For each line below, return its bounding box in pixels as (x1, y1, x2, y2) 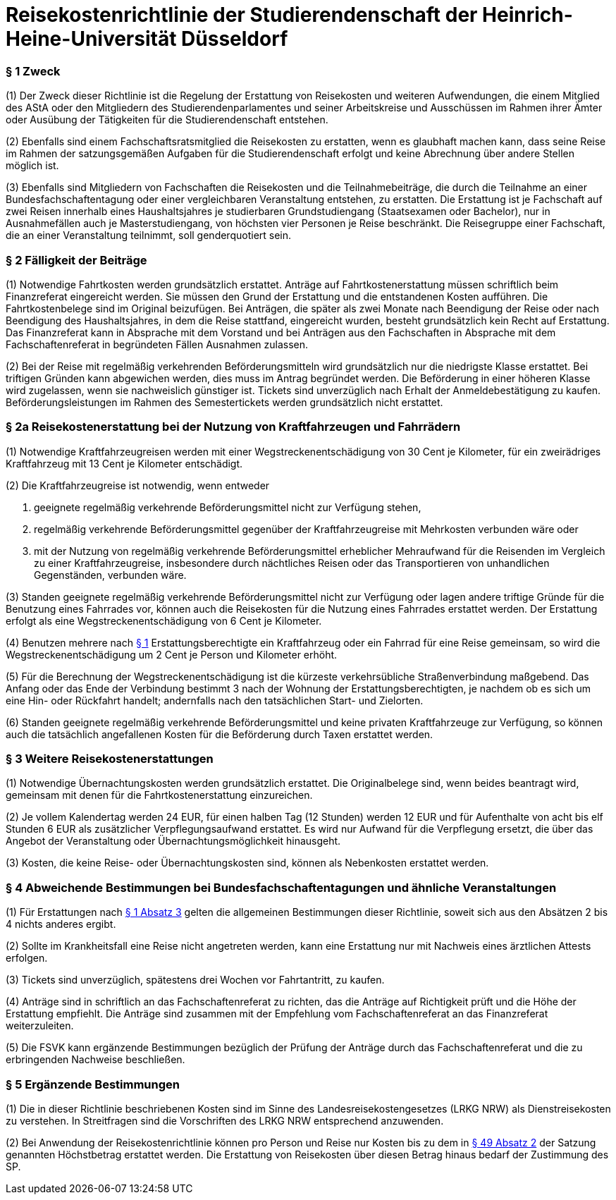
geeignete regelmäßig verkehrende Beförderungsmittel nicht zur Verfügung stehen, (34, 501, 421, 513)
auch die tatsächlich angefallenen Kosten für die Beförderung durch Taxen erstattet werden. (6, 728, 433, 740)
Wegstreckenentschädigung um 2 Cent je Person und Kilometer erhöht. (6, 648, 338, 661)
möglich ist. (6, 159, 59, 172)
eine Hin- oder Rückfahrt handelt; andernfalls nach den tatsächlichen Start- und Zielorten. (6, 694, 424, 706)
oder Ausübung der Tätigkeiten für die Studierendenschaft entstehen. (6, 114, 328, 126)
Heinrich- (482, 3, 573, 27)
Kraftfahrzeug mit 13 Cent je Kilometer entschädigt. (6, 457, 243, 470)
